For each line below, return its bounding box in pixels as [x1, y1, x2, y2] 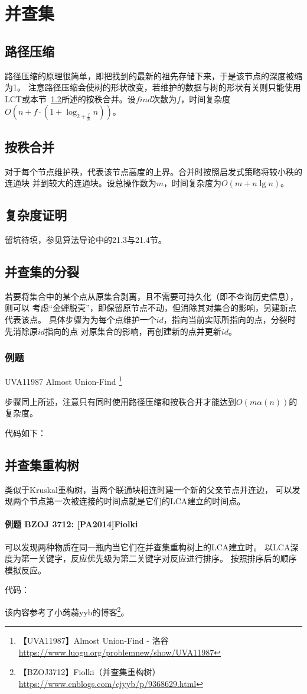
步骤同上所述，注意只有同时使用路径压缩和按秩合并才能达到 [5, 395, 236, 407]
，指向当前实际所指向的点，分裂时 [163, 313, 296, 325]
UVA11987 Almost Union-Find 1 [5, 374, 123, 387]
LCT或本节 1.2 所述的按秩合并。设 [5, 92, 136, 105]
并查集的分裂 [5, 262, 79, 280]
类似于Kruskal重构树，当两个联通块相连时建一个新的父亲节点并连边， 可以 [5, 483, 292, 495]
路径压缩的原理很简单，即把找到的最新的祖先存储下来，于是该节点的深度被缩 [5, 69, 302, 82]
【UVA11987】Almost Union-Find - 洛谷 [18, 634, 169, 647]
